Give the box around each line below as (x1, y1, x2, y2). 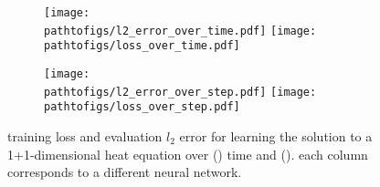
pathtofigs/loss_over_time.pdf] (44, 39, 240, 53)
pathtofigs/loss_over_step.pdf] (44, 100, 240, 114)
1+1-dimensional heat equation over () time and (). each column (7, 144, 368, 163)
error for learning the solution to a (179, 126, 373, 145)
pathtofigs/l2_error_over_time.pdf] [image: (44, 24, 317, 37)
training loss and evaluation (7, 126, 163, 145)
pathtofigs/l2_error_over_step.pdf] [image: (44, 85, 317, 99)
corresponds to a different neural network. (7, 162, 242, 182)
